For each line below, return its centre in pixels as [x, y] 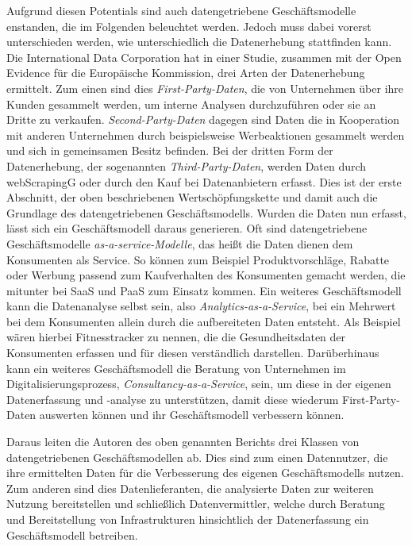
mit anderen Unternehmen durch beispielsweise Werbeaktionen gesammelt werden [206, 135]
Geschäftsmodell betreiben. [72, 534]
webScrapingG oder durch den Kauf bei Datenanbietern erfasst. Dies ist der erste [204, 181]
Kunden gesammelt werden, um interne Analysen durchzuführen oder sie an [191, 104]
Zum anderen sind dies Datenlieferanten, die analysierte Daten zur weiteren [190, 488]
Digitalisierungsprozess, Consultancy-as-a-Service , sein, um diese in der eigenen [199, 384]
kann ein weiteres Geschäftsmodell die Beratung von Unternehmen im [176, 368]
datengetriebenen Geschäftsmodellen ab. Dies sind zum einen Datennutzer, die [197, 457]
